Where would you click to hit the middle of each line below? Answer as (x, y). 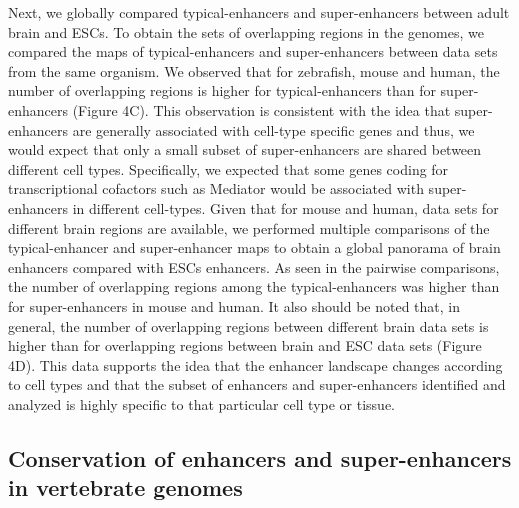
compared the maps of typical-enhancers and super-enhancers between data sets (253, 51)
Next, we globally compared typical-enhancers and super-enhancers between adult (259, 12)
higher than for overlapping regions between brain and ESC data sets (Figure (245, 345)
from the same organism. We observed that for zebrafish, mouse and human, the (254, 70)
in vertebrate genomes (125, 487)
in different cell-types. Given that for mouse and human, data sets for (285, 207)
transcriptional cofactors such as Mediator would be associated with (216, 188)
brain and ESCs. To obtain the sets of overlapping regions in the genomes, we (246, 31)
